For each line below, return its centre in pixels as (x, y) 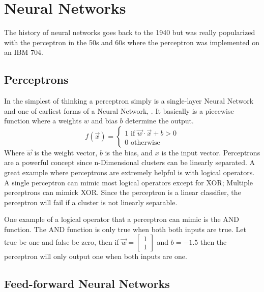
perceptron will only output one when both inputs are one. (96, 256)
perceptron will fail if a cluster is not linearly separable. (91, 202)
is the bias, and (129, 152)
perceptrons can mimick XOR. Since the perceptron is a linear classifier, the (123, 192)
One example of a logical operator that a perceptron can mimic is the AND (122, 219)
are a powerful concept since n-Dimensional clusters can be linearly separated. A (130, 162)
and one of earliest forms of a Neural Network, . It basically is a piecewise (119, 110)
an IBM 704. (24, 52)
